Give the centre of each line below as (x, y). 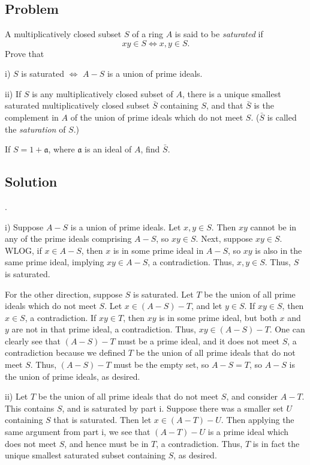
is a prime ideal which (248, 432)
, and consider (252, 396)
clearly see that (33, 340)
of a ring (148, 34)
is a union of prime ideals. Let (126, 226)
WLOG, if (23, 250)
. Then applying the (258, 420)
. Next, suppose (224, 238)
